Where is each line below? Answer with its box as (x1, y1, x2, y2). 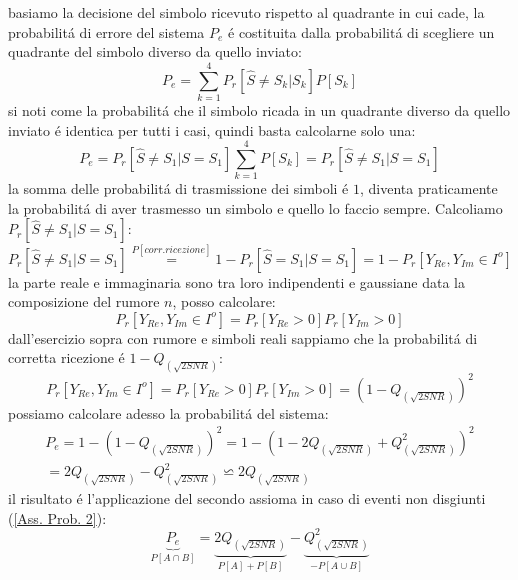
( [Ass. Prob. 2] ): (8, 507, 107, 528)
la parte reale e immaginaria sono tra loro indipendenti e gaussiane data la (8, 271, 465, 292)
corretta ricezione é (8, 347, 125, 368)
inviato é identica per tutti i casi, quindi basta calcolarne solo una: (8, 119, 416, 140)
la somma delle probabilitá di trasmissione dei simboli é (8, 178, 349, 199)
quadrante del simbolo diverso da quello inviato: (8, 41, 302, 62)
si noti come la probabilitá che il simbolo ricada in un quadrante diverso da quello (8, 99, 511, 120)
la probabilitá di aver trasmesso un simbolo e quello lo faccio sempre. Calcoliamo (8, 197, 503, 218)
